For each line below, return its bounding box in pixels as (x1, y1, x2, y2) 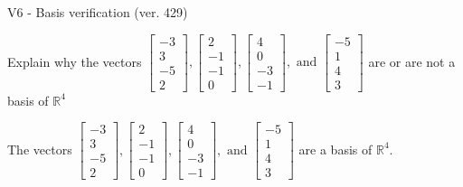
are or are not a (368, 51, 456, 70)
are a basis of (298, 139, 373, 158)
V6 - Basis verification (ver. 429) (7, 3, 188, 21)
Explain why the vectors (7, 51, 142, 70)
